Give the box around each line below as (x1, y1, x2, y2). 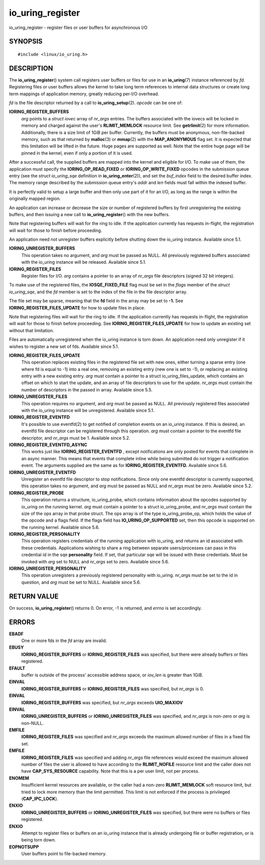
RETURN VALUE (9, 592, 59, 600)
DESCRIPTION (9, 64, 53, 72)
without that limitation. (9, 327, 54, 334)
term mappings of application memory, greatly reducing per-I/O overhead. (9, 91, 159, 97)
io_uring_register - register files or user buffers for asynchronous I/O (9, 25, 148, 30)
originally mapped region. (9, 195, 61, 201)
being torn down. (21, 837, 56, 843)
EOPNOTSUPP (9, 844, 39, 850)
